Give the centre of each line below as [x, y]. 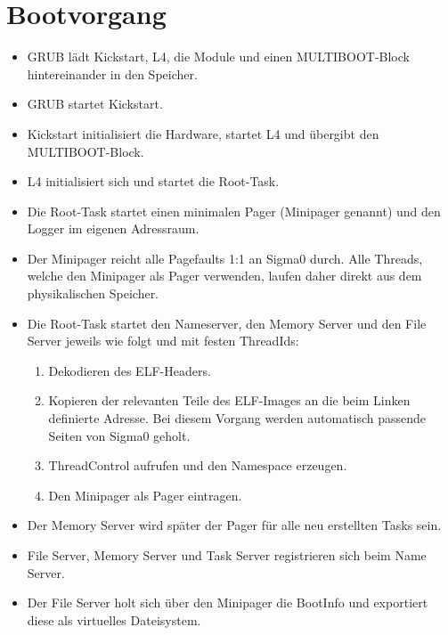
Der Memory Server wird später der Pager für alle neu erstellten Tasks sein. [234, 525]
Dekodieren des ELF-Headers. [130, 370]
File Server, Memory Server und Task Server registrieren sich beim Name [227, 555]
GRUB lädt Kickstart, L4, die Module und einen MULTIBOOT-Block [218, 57]
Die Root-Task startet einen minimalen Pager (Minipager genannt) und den [234, 211]
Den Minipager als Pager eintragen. [145, 495]
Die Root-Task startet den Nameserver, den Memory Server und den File [227, 323]
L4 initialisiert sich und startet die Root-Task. [153, 181]
